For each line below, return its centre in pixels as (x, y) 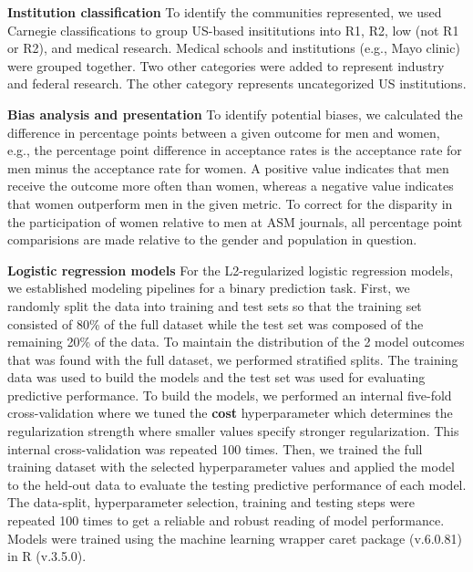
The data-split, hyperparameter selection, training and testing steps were (211, 502)
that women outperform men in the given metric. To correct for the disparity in (230, 203)
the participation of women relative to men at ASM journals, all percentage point (235, 221)
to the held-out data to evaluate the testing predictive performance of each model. (237, 484)
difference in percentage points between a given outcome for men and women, (224, 132)
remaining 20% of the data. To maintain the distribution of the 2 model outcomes (236, 342)
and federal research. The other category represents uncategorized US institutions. (237, 83)
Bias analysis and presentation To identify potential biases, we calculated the (235, 114)
